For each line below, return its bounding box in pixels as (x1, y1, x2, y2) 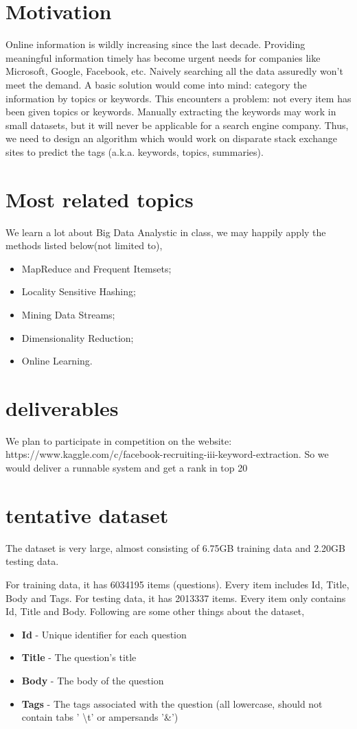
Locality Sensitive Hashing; (21, 284, 136, 299)
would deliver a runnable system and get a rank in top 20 (5, 461, 248, 475)
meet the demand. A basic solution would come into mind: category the (5, 77, 307, 91)
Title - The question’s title (21, 650, 137, 664)
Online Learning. (21, 354, 93, 368)
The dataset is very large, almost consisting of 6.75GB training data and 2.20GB (5, 540, 345, 555)
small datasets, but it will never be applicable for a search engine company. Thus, (5, 117, 349, 132)
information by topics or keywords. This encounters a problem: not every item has (5, 91, 352, 105)
